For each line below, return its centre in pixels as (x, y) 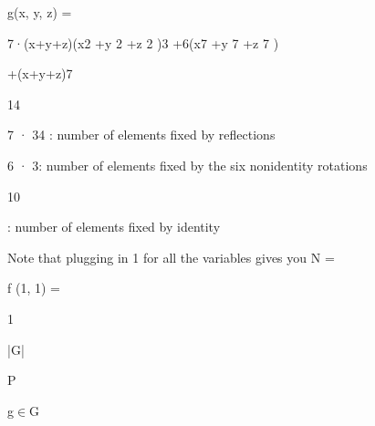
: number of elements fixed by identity (114, 227)
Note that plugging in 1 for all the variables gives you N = (171, 257)
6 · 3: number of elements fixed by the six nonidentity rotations (187, 165)
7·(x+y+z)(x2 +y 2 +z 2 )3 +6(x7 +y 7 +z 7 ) (143, 42)
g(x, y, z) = (40, 12)
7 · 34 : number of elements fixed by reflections (141, 135)
